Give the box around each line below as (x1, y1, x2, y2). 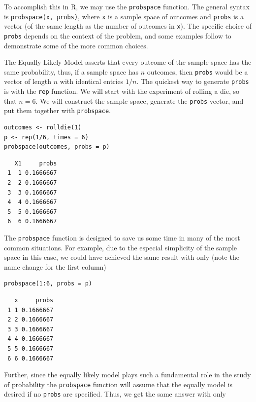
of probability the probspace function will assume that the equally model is (4, 379, 233, 389)
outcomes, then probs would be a (147, 66, 248, 77)
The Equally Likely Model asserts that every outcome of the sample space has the (4, 57, 252, 67)
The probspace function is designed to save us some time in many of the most (4, 233, 240, 243)
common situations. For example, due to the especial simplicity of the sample (4, 242, 237, 252)
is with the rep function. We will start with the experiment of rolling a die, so (4, 86, 240, 96)
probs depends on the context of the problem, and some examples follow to (4, 30, 231, 40)
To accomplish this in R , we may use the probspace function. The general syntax (4, 1, 250, 11)
